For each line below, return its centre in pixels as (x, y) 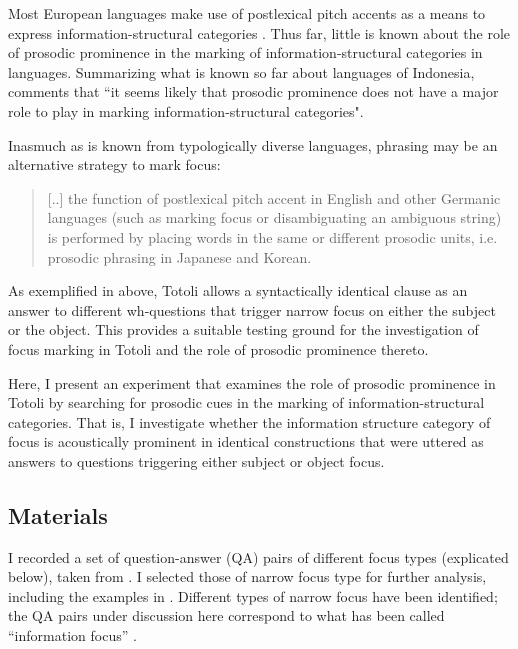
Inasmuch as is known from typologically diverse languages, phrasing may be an (253, 144)
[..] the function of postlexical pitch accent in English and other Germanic (274, 197)
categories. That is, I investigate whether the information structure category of (249, 421)
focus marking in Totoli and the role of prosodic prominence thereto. (218, 348)
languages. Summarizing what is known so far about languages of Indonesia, (241, 71)
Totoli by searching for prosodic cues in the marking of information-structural (246, 402)
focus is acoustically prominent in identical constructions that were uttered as (246, 441)
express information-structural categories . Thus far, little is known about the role (259, 32)
